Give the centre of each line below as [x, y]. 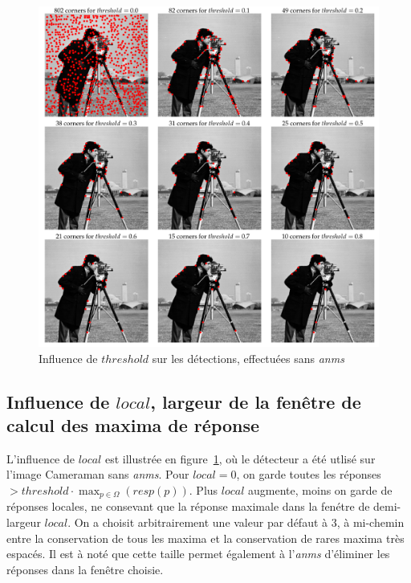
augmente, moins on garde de [320, 489]
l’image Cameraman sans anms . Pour [98, 474]
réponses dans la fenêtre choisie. [85, 569]
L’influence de [41, 458]
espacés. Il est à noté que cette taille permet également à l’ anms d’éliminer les [198, 554]
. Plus [203, 489]
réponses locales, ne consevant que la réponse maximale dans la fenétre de [188, 506]
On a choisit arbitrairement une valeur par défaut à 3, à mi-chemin [239, 522]
